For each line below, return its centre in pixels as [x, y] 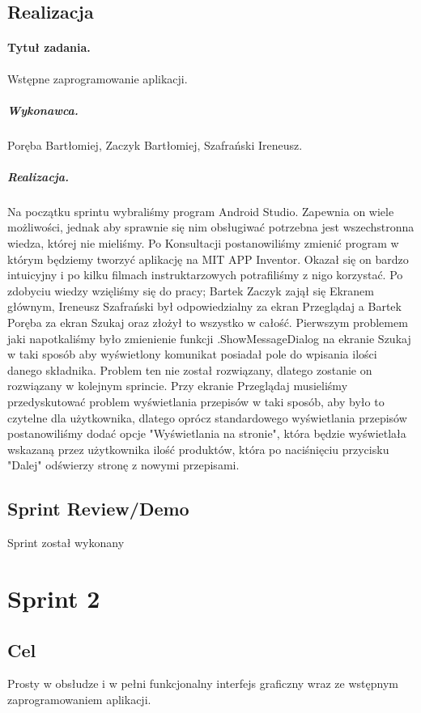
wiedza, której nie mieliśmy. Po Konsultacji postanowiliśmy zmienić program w [203, 243]
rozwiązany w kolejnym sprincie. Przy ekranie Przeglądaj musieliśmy [178, 386]
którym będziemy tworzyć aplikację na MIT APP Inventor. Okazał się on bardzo [208, 259]
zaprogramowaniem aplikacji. [79, 699]
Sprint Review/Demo [98, 509]
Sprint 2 [54, 598]
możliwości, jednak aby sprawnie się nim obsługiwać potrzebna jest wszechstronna [211, 227]
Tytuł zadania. [49, 47]
